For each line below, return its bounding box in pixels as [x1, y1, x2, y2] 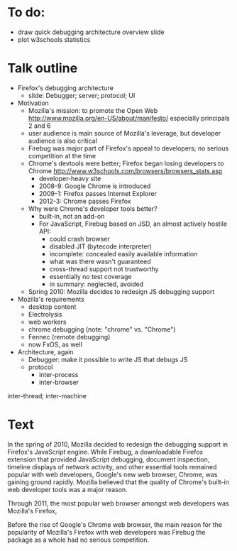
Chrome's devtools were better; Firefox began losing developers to [28, 159, 224, 168]
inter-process [38, 370, 79, 378]
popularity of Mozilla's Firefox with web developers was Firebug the [7, 528, 206, 536]
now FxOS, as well [28, 340, 83, 349]
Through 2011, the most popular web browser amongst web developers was [7, 498, 229, 508]
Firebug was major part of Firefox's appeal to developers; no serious [28, 143, 229, 153]
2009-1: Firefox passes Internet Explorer [38, 189, 158, 197]
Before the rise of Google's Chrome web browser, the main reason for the [7, 520, 222, 529]
